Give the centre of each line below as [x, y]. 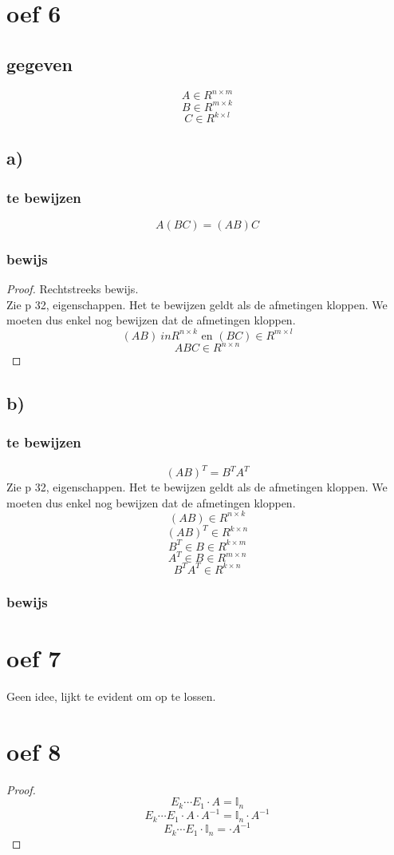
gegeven [39, 64]
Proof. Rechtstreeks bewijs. [73, 289]
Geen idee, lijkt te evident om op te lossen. [111, 696]
